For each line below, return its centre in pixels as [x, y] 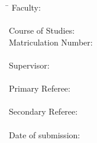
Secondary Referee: [43, 111]
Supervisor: [29, 65]
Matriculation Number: [51, 42]
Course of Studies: [42, 30]
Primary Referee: [40, 88]
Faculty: [26, 7]
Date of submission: [45, 134]
